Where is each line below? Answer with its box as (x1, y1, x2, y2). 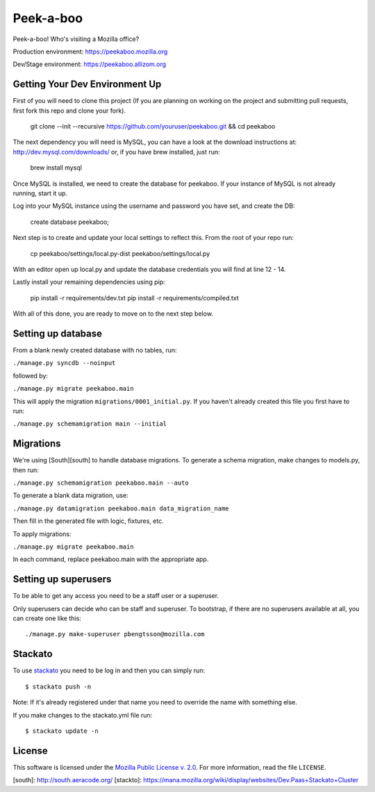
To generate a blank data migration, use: (12, 491, 128, 500)
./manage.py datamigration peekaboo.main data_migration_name (12, 504, 229, 512)
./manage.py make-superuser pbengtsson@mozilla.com (25, 630, 205, 638)
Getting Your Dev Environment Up (12, 79, 162, 90)
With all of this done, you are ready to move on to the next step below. (12, 309, 213, 318)
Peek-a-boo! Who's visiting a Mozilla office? (12, 35, 140, 43)
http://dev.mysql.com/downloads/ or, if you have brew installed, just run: (12, 147, 220, 156)
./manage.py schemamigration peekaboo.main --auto (12, 479, 189, 487)
